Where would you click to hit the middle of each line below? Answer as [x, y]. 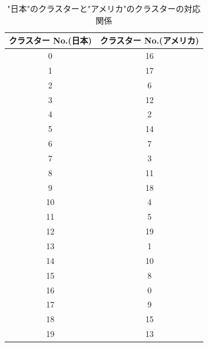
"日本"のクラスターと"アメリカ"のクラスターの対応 [104, 8]
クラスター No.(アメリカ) [149, 40]
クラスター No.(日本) [50, 40]
